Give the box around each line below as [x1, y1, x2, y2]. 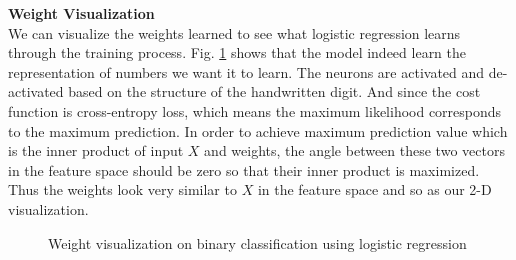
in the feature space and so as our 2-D [257, 179, 492, 200]
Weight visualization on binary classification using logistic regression [48, 232, 467, 253]
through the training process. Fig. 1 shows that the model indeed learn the [8, 42, 467, 63]
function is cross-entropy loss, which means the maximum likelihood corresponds [8, 100, 502, 121]
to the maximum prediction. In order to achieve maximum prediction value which [8, 120, 508, 141]
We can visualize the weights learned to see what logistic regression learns [8, 22, 461, 43]
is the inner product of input [8, 140, 184, 161]
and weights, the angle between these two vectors [204, 140, 505, 161]
